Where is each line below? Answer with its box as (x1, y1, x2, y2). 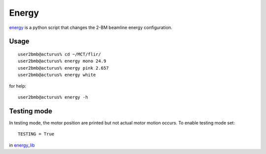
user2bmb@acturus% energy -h (18, 94, 88, 100)
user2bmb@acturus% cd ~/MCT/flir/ (18, 51, 101, 57)
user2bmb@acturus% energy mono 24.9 (18, 58, 106, 64)
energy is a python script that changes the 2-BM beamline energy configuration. (9, 25, 172, 30)
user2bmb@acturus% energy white (18, 72, 96, 78)
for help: (9, 83, 27, 89)
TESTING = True (18, 131, 55, 137)
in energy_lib (9, 142, 35, 148)
